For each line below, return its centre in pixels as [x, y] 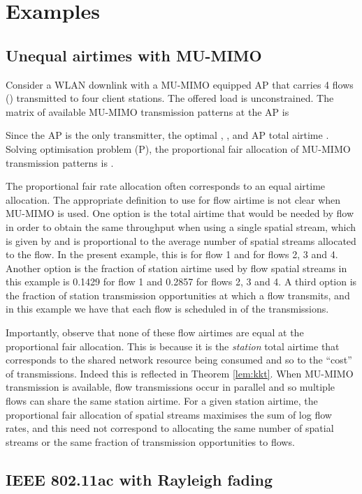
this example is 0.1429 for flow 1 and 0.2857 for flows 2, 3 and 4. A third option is [181, 282]
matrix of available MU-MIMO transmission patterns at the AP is [147, 111]
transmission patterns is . [60, 162]
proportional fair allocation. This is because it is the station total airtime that [173, 346]
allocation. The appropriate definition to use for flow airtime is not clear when [173, 199]
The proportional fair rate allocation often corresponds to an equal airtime [166, 186]
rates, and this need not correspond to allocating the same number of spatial [170, 428]
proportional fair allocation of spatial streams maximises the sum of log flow [169, 414]
